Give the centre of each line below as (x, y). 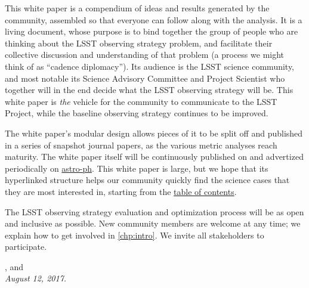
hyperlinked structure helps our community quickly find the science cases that (147, 180)
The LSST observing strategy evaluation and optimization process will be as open (154, 211)
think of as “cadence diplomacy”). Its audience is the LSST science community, (150, 66)
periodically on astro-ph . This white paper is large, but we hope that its (137, 168)
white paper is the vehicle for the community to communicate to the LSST (141, 101)
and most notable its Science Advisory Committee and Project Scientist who (145, 78)
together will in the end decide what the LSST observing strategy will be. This (149, 90)
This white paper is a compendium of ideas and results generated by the (137, 8)
